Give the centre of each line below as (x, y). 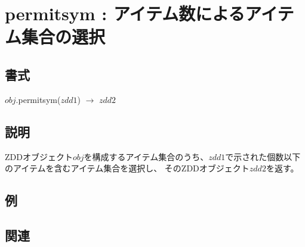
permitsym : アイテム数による (125, 13)
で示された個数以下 (263, 156)
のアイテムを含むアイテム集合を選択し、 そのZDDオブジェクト (127, 168)
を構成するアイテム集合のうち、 (146, 156)
